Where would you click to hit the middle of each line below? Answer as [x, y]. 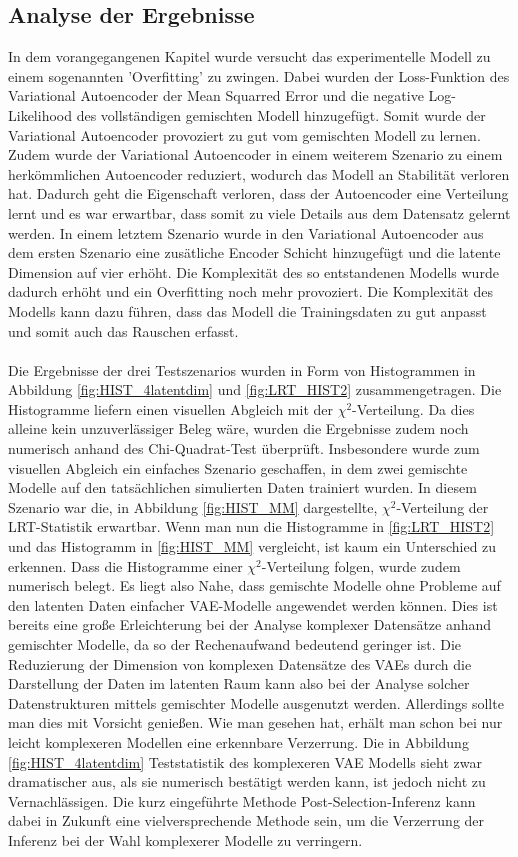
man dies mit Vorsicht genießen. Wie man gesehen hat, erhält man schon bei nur [255, 722]
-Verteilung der [442, 506]
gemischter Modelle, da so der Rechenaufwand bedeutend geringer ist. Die [235, 644]
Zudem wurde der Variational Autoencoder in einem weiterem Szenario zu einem [255, 154]
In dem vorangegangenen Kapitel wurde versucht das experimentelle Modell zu [249, 56]
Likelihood [40, 114]
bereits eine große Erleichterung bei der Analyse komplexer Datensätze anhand [250, 624]
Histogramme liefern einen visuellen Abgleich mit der [170, 408]
